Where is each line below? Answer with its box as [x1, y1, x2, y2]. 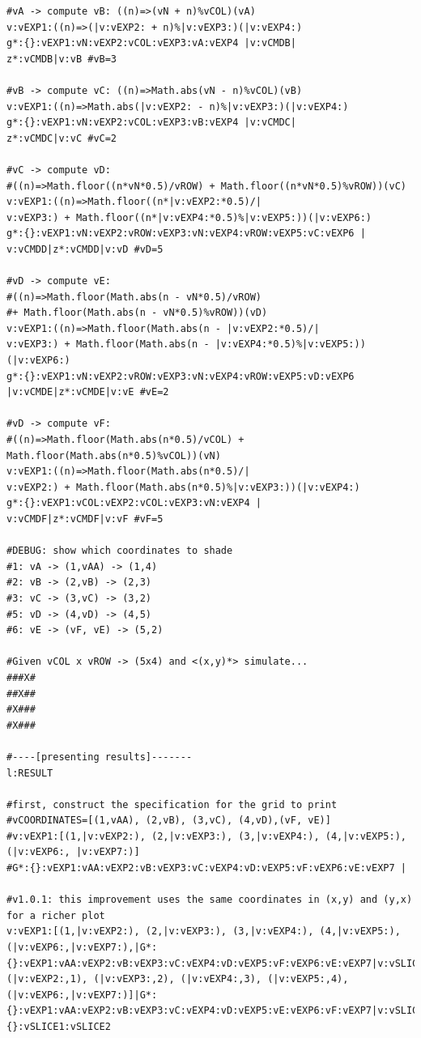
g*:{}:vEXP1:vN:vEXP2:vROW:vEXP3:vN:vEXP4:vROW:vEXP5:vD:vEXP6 [6, 370, 355, 382]
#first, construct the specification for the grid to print [6, 798, 338, 810]
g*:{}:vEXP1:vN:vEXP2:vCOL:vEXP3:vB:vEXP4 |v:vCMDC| [6, 117, 296, 129]
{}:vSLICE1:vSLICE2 [6, 1021, 111, 1032]
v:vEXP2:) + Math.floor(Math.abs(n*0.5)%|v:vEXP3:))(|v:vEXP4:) [6, 481, 360, 493]
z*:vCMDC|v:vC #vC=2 [6, 132, 117, 144]
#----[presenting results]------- [6, 751, 193, 763]
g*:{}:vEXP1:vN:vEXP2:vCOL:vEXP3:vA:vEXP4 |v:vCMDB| [6, 37, 296, 49]
